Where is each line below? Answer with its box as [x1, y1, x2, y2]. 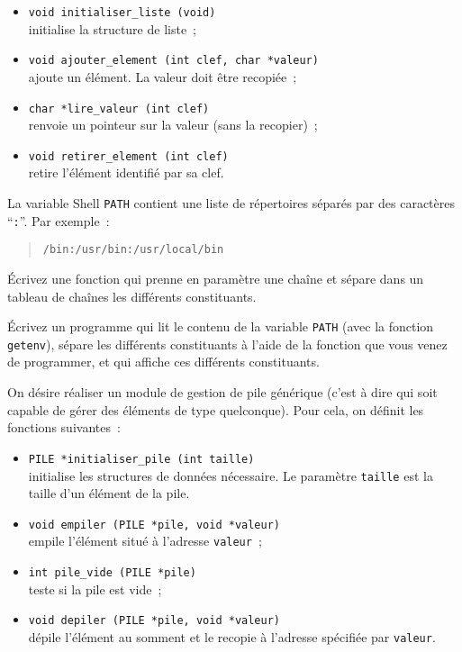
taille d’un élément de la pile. [28, 484, 190, 503]
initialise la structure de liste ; [28, 19, 196, 38]
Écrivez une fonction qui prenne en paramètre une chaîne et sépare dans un [7, 268, 424, 287]
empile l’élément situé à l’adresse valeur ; [28, 531, 262, 550]
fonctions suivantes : [7, 418, 121, 437]
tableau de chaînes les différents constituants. [7, 286, 257, 305]
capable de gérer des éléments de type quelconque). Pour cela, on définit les [7, 400, 424, 419]
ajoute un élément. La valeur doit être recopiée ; [28, 67, 297, 86]
